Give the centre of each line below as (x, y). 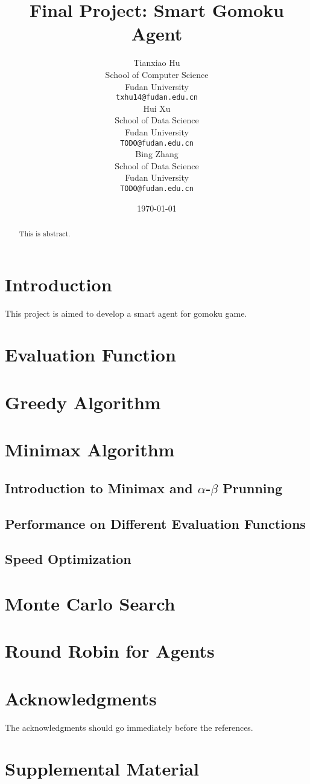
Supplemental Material (102, 769)
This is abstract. (45, 234)
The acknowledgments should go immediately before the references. (129, 727)
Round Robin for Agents (110, 651)
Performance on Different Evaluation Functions (155, 523)
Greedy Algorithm (83, 402)
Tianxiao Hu (157, 63)
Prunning (253, 488)
